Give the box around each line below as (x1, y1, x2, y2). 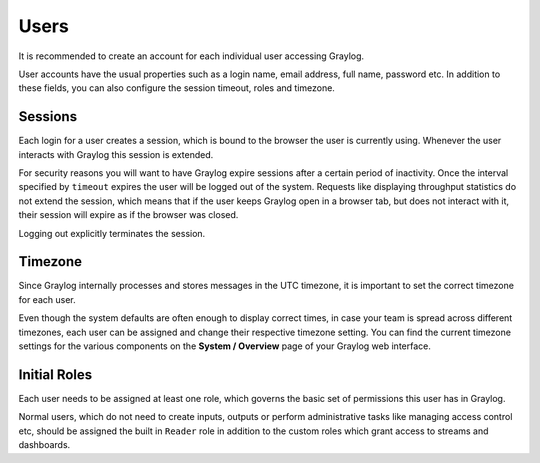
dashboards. (18, 439, 71, 451)
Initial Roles (18, 366, 93, 383)
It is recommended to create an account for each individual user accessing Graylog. (18, 50, 365, 62)
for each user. (18, 293, 77, 305)
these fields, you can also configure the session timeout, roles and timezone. (18, 82, 335, 94)
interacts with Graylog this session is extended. (18, 148, 214, 160)
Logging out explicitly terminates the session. (18, 227, 206, 239)
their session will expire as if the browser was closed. (18, 209, 239, 221)
